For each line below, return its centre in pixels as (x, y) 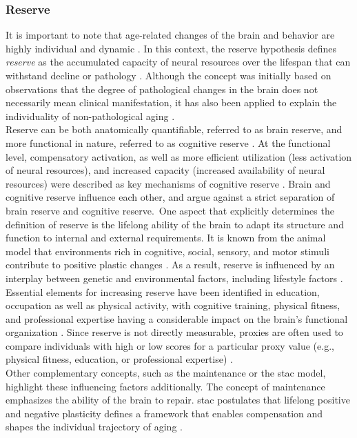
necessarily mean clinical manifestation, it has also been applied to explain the (171, 102)
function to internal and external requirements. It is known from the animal (166, 238)
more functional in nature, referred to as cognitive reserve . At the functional (168, 142)
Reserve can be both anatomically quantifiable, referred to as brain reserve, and (174, 129)
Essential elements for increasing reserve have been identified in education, (163, 291)
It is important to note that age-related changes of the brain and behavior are (170, 35)
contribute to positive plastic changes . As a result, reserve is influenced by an (170, 265)
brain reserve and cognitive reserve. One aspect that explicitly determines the (170, 210)
